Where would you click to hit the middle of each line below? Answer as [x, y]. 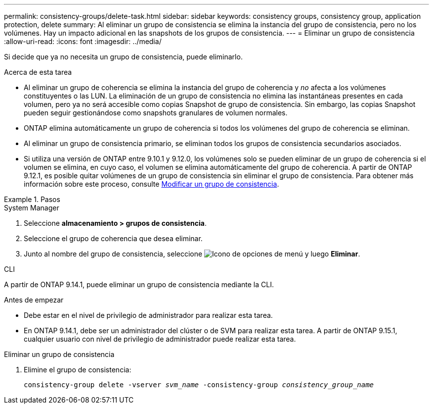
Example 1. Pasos [32, 199]
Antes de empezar [34, 300]
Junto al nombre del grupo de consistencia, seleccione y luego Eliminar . [192, 254]
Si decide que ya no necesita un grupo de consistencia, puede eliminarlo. [123, 57]
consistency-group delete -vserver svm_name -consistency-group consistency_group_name [199, 385]
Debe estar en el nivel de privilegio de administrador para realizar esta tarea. [148, 315]
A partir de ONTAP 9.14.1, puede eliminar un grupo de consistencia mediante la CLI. [139, 284]
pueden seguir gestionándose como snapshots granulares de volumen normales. [156, 113]
